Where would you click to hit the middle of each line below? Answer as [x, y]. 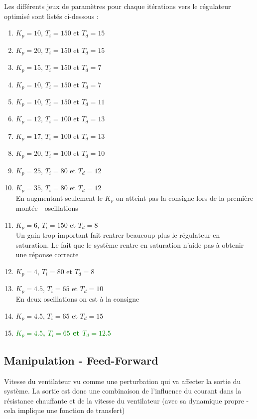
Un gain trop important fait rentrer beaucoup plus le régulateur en [118, 235]
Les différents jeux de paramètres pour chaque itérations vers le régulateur [118, 6]
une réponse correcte [47, 254]
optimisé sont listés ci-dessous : [51, 16]
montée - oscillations [47, 208]
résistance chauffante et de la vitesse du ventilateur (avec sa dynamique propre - [127, 400]
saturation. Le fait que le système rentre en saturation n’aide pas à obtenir [130, 244]
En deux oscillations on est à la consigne [77, 298]
